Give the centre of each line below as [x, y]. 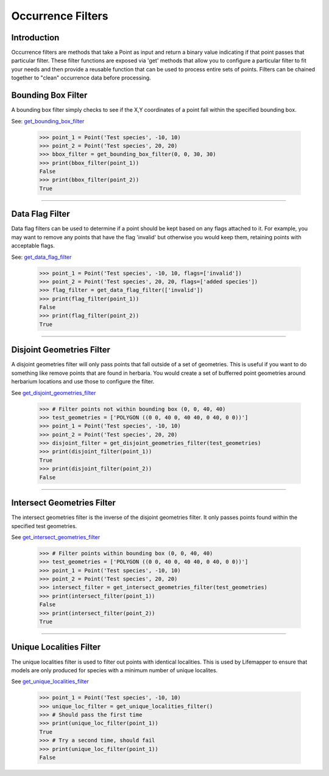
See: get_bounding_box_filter [48, 121]
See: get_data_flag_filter [41, 257]
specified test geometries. [44, 526]
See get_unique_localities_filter [50, 681]
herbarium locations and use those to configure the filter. [83, 382]
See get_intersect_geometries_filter [56, 537]
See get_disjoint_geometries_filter [54, 393]
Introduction [35, 38]
